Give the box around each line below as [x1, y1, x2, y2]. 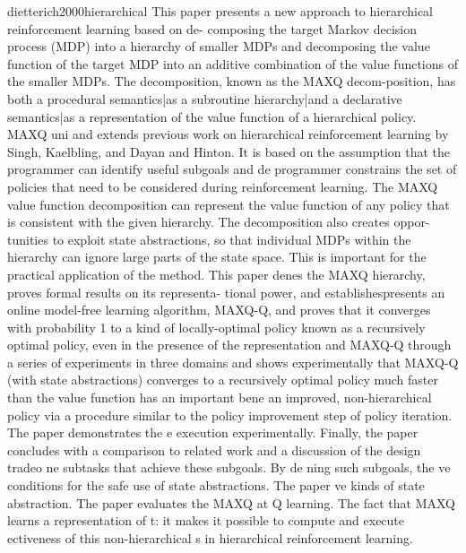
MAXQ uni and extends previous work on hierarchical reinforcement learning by [7, 125, 449, 143]
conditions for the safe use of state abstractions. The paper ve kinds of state [7, 476, 425, 495]
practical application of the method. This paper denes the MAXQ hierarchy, [7, 264, 426, 283]
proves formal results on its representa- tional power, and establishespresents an [7, 282, 445, 301]
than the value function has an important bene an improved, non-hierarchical [7, 388, 432, 407]
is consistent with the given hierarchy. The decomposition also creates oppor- [7, 212, 430, 231]
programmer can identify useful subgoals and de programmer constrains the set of [7, 160, 457, 178]
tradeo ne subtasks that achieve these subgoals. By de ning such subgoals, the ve [7, 458, 451, 477]
